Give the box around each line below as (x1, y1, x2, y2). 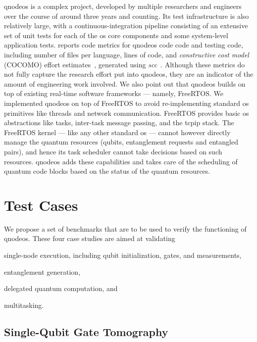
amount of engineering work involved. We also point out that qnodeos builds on (4, 78, 246, 89)
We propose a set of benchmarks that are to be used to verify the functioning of (4, 223, 247, 234)
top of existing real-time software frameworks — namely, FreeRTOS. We (4, 88, 223, 98)
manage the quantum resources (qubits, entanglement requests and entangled (4, 137, 238, 147)
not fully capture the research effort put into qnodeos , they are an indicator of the (4, 69, 254, 79)
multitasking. (4, 299, 44, 310)
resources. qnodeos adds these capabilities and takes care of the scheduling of (4, 156, 238, 166)
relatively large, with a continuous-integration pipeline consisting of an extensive (4, 20, 248, 31)
